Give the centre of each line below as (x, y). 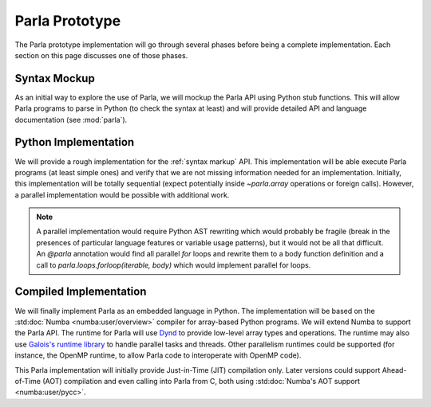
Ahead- (394, 370)
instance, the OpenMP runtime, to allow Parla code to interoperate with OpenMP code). (158, 355)
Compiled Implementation (81, 292)
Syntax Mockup (55, 78)
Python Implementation (75, 142)
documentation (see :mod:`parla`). (71, 119)
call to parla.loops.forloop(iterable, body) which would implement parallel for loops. (174, 265)
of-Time (28, 381)
